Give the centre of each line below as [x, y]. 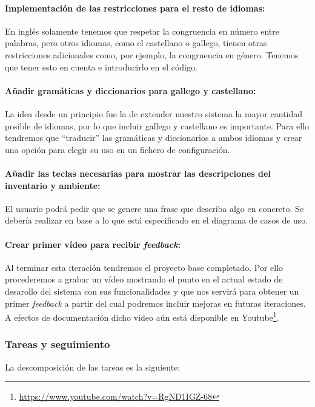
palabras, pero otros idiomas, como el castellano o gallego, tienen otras [136, 43]
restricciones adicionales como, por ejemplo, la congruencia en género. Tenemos [152, 54]
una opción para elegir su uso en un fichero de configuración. [118, 149]
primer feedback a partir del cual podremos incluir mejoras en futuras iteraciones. [155, 303]
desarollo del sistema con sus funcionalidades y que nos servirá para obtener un [152, 291]
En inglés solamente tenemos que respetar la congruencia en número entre [142, 31]
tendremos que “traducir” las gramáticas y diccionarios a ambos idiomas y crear [154, 138]
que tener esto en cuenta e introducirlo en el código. [101, 67]
